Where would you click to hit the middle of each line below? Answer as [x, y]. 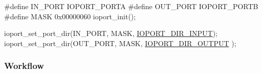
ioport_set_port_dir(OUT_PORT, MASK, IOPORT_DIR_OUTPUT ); [120, 43]
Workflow [24, 66]
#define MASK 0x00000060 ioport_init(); [70, 16]
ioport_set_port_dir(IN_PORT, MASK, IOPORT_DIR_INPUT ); [111, 33]
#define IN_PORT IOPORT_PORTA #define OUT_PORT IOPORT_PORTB [131, 6]
